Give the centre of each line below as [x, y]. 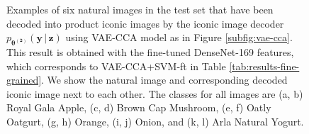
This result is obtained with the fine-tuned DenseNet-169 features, [150, 51]
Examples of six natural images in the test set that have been [140, 9]
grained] [24, 80]
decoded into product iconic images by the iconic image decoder [145, 23]
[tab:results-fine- [264, 66]
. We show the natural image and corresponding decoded [164, 80]
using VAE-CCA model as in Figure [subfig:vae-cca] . [179, 37]
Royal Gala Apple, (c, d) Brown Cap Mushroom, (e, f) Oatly [139, 107]
